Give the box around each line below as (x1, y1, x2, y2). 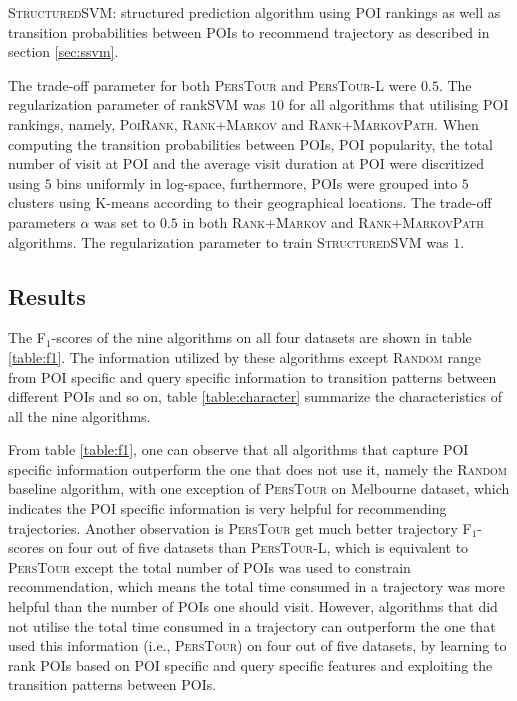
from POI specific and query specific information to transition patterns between (8, 366, 497, 387)
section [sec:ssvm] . (8, 41, 119, 62)
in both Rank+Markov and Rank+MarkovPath (182, 211, 484, 232)
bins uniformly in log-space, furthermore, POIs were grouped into (56, 172, 458, 193)
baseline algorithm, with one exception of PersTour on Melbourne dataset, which (8, 478, 510, 499)
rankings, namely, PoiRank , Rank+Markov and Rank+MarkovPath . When (8, 113, 479, 134)
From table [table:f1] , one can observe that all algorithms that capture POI (8, 439, 469, 460)
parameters (8, 211, 76, 232)
